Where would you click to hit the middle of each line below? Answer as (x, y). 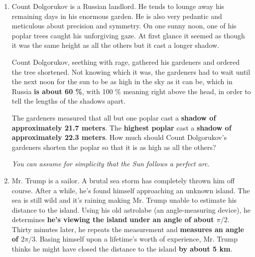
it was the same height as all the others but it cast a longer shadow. (116, 45)
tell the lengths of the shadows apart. (68, 101)
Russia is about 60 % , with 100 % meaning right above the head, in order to (131, 91)
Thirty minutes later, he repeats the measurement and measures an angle (128, 229)
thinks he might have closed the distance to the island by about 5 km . (122, 249)
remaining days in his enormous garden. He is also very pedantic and (117, 16)
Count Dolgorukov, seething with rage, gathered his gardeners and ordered (126, 62)
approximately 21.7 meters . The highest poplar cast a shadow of (122, 127)
